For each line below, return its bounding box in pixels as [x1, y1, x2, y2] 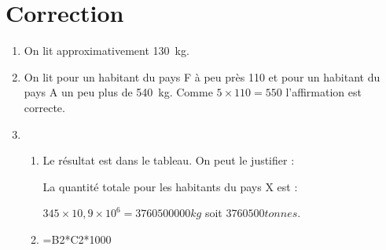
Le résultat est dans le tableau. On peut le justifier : [42, 152, 295, 168]
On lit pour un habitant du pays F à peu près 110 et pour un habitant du [24, 68, 380, 85]
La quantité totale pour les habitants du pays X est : [42, 178, 298, 194]
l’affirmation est [285, 84, 362, 100]
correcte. [24, 99, 65, 115]
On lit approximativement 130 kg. [24, 42, 189, 59]
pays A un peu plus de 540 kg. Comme [24, 84, 213, 100]
